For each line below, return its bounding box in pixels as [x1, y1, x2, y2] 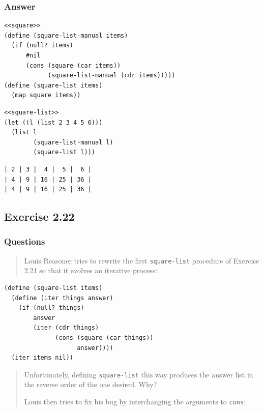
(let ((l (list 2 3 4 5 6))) [4, 119, 103, 126]
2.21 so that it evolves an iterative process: [24, 265, 158, 276]
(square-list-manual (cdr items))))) [47, 72, 176, 79]
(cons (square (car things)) [55, 334, 154, 341]
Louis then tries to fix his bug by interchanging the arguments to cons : [24, 396, 246, 406]
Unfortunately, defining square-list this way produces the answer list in [24, 369, 253, 379]
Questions [4, 235, 45, 248]
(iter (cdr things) [33, 324, 99, 332]
